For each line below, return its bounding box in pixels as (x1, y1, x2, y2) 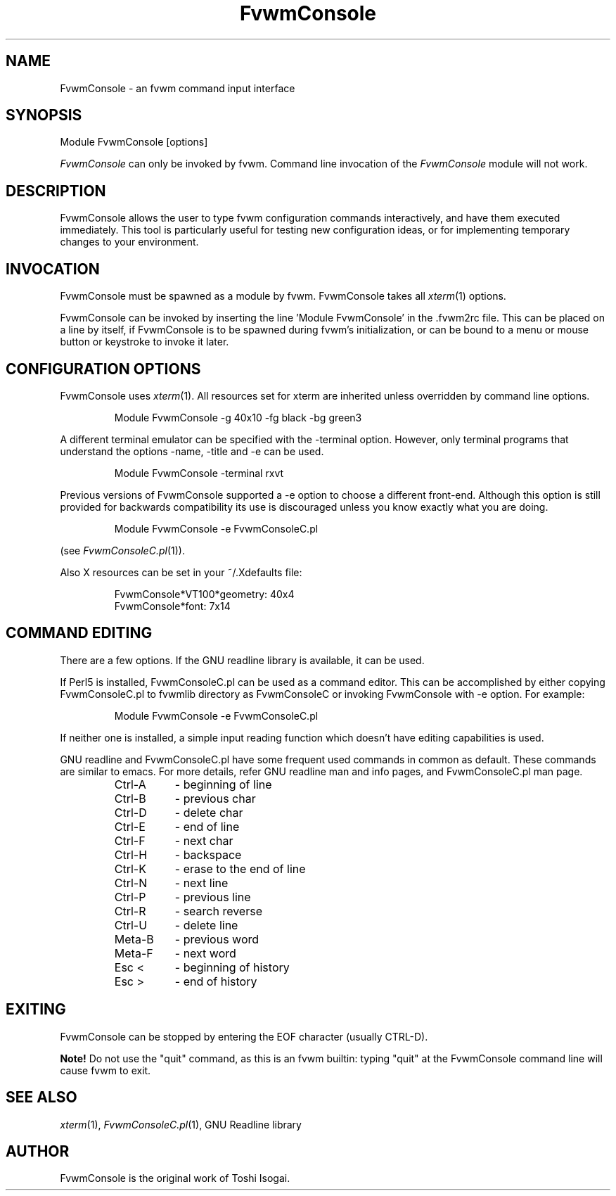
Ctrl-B (114, 791, 146, 806)
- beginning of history (174, 960, 290, 974)
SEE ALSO (6, 1088, 77, 1107)
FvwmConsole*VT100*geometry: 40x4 (114, 587, 295, 600)
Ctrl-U (114, 917, 148, 932)
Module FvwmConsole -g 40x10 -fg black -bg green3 (114, 411, 362, 424)
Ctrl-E (114, 819, 146, 834)
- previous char (174, 791, 256, 806)
